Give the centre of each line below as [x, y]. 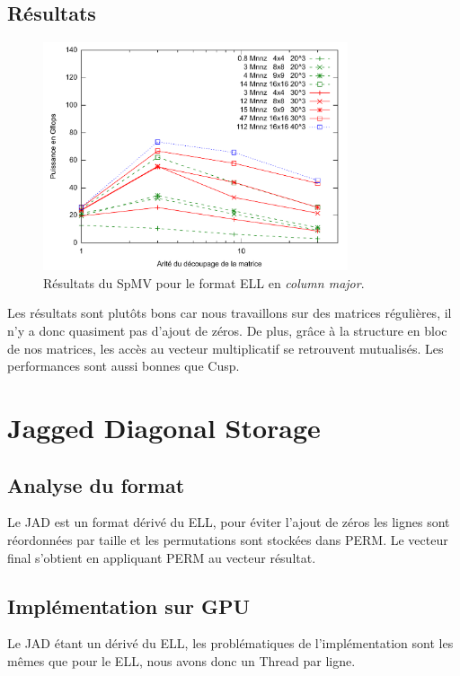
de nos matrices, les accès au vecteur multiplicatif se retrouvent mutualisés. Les [226, 348]
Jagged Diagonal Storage [164, 427]
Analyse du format [96, 484]
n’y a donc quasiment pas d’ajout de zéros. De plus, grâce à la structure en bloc [227, 331]
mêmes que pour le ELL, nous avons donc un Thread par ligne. [181, 660]
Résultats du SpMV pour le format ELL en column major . [204, 282]
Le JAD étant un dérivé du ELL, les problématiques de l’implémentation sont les [230, 643]
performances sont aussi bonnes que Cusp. [124, 366]
